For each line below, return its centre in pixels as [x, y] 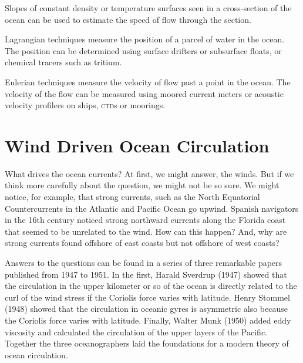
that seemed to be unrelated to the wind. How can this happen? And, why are [146, 231]
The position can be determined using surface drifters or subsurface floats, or [143, 50]
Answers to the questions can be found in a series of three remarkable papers [144, 263]
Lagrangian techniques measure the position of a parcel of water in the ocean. [145, 39]
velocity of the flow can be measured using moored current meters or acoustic [144, 93]
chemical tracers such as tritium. [63, 62]
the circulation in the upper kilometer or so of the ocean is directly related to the [151, 286]
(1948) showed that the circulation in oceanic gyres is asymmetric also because [146, 309]
